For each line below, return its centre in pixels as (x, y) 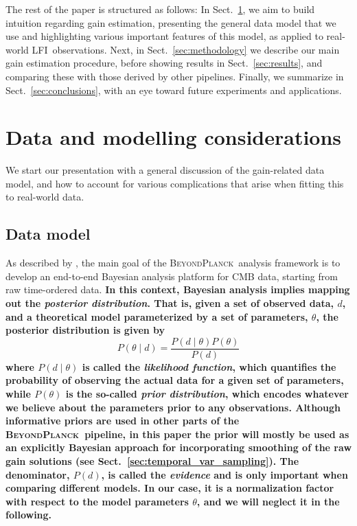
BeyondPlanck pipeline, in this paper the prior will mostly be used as (177, 434)
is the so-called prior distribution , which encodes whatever (207, 394)
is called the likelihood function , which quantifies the (209, 366)
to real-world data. (45, 197)
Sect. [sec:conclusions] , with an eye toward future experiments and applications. (174, 90)
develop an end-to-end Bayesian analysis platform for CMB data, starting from (172, 276)
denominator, (38, 474)
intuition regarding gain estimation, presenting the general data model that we (171, 22)
